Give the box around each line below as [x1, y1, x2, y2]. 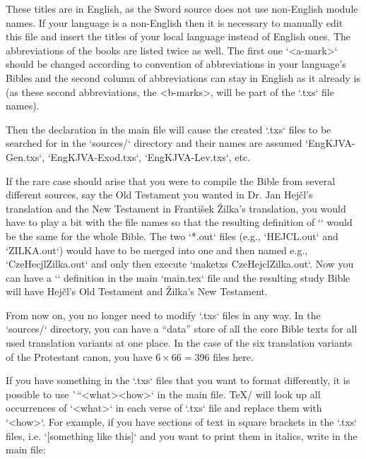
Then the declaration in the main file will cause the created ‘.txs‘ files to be [6, 121, 331, 136]
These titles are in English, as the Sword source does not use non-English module [6, 1, 358, 16]
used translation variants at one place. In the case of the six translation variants [6, 335, 353, 350]
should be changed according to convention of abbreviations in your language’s [6, 56, 346, 71]
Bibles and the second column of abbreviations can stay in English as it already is [6, 70, 360, 85]
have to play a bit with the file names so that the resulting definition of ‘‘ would [6, 215, 353, 229]
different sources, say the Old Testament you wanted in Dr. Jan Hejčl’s [6, 187, 313, 202]
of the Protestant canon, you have [6, 349, 153, 364]
